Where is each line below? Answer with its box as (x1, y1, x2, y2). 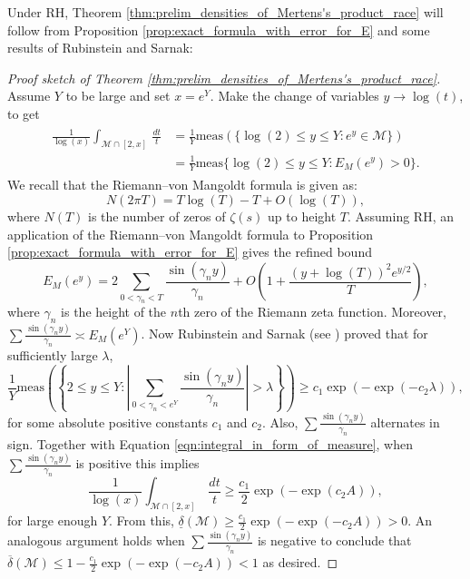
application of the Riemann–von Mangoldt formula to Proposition (7, 224, 374, 243)
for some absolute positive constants (7, 412, 208, 431)
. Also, (261, 412, 299, 431)
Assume (7, 86, 51, 105)
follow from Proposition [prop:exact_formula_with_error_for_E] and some (7, 20, 430, 39)
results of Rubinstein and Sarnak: (7, 38, 193, 57)
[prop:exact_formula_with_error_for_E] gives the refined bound (7, 242, 372, 261)
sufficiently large (7, 346, 98, 365)
